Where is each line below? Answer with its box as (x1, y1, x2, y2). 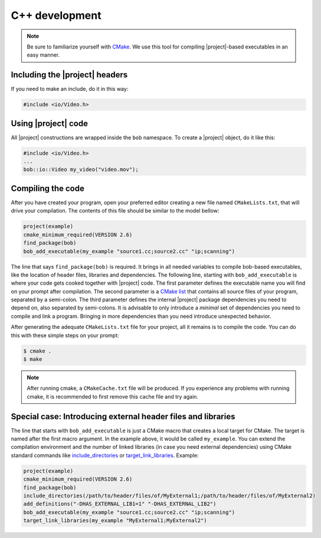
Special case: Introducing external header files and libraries (11, 411, 235, 422)
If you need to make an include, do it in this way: (11, 86, 129, 93)
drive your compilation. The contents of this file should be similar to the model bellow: (11, 207, 220, 214)
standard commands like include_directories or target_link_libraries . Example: (11, 452, 199, 459)
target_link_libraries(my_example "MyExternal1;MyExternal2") (23, 517, 207, 524)
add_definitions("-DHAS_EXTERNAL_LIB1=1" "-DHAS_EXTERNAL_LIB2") (23, 501, 217, 507)
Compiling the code (11, 183, 85, 193)
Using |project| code (11, 118, 89, 128)
